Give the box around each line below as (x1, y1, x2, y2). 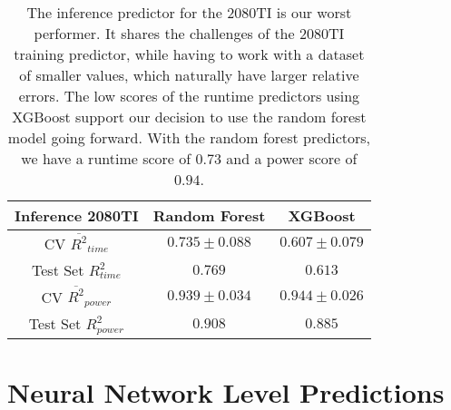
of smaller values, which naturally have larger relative (19, 64, 359, 85)
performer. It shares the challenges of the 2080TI (34, 23, 345, 44)
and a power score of (226, 148, 358, 169)
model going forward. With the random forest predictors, (7, 127, 370, 148)
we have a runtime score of (21, 148, 191, 169)
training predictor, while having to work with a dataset (14, 44, 365, 64)
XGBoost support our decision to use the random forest (12, 106, 367, 127)
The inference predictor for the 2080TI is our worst (26, 2, 352, 23)
